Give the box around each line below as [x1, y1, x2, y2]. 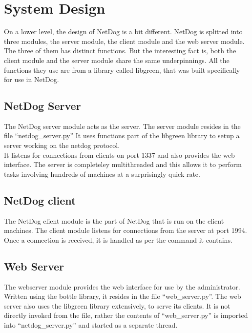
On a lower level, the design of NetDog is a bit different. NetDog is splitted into [4, 26, 243, 37]
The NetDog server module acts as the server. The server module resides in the [4, 121, 241, 131]
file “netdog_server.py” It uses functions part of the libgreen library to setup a [4, 130, 240, 141]
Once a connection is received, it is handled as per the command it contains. [4, 234, 232, 245]
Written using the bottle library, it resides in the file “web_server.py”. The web [4, 291, 241, 301]
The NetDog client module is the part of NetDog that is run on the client [4, 215, 224, 226]
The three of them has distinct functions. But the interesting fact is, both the [4, 45, 236, 56]
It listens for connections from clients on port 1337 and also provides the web [4, 149, 235, 160]
